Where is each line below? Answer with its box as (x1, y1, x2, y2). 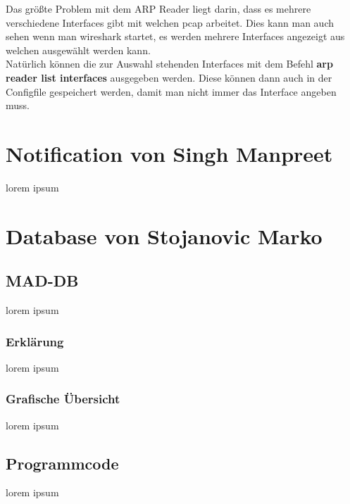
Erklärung (6, 332, 64, 350)
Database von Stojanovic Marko (6, 221, 323, 250)
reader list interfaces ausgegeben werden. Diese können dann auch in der (6, 70, 332, 84)
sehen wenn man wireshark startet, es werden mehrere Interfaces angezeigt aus (6, 29, 345, 44)
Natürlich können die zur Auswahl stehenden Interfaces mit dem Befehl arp (6, 56, 333, 71)
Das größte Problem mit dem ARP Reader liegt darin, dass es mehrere (6, 1, 311, 15)
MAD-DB (6, 270, 79, 291)
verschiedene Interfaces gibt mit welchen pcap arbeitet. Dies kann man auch (6, 15, 335, 30)
